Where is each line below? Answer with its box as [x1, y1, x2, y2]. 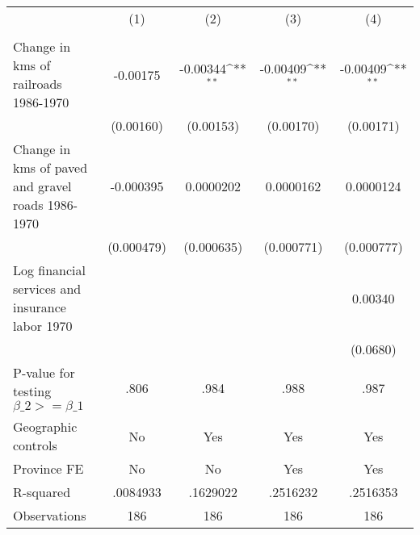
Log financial [13, 261, 86, 279]
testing [13, 382, 52, 400]
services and [13, 279, 82, 298]
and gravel [13, 177, 72, 195]
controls [13, 436, 57, 454]
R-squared [13, 483, 71, 501]
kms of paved [13, 158, 88, 177]
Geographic [13, 417, 78, 436]
